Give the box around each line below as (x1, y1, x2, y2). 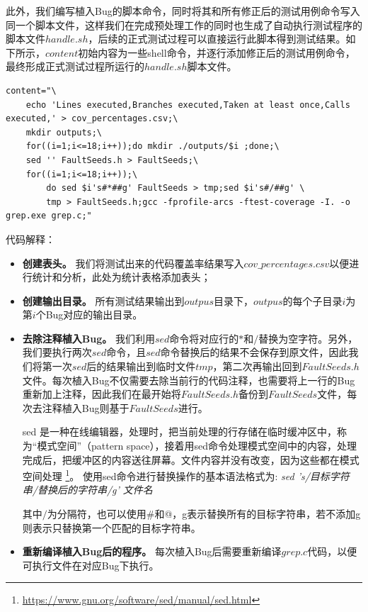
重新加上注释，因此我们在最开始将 (22, 386, 181, 401)
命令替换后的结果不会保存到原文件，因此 (160, 345, 349, 360)
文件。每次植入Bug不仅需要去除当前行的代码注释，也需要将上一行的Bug (22, 372, 355, 387)
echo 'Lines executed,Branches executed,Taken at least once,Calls (25, 99, 350, 110)
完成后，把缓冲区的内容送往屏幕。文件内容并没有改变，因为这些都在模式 (22, 452, 360, 467)
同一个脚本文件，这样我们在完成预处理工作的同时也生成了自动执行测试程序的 (6, 17, 362, 32)
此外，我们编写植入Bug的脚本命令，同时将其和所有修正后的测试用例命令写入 (6, 4, 360, 18)
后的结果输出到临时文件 (86, 359, 196, 374)
